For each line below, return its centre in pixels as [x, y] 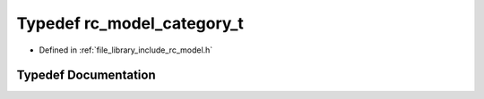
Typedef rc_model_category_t [130, 23]
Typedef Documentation [86, 75]
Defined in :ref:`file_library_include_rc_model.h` [126, 50]
